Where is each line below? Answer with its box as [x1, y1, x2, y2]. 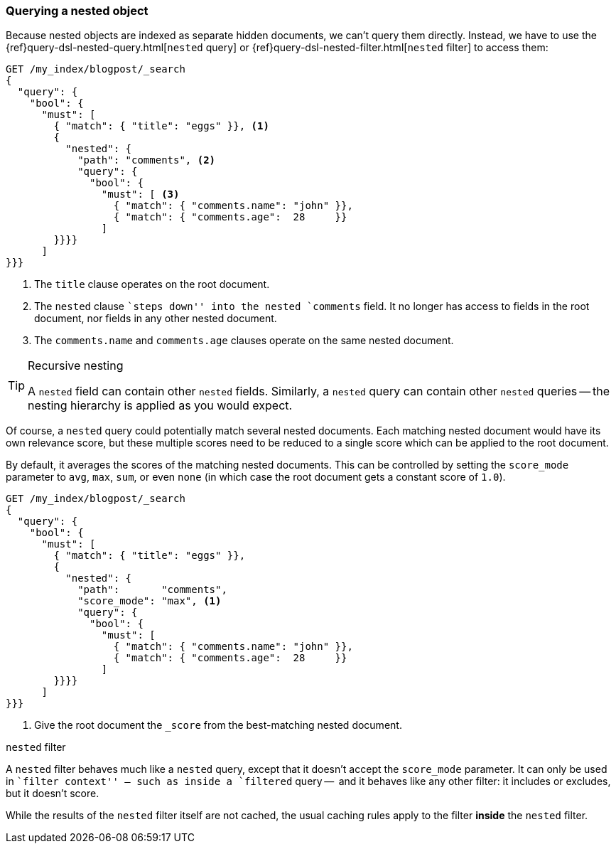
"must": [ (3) [101, 188, 180, 201]
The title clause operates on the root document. [34, 278, 270, 291]
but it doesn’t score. [6, 787, 99, 800]
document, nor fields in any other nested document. [34, 312, 277, 325]
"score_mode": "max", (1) [77, 595, 222, 607]
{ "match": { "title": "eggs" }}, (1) [53, 120, 269, 132]
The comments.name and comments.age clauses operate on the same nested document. [34, 334, 454, 347]
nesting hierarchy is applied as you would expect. [28, 398, 293, 413]
